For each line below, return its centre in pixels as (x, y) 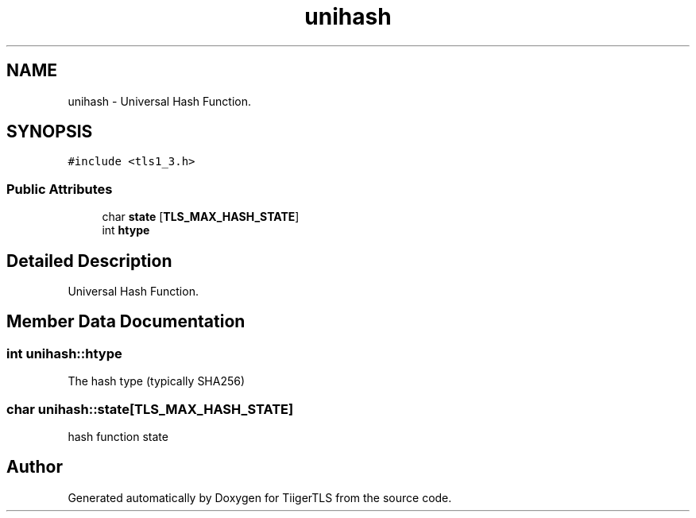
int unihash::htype (64, 353)
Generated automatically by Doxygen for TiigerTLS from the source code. (260, 497)
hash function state (118, 437)
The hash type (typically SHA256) (157, 381)
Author (35, 467)
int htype (126, 230)
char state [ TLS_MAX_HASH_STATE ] (201, 217)
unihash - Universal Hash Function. (160, 101)
